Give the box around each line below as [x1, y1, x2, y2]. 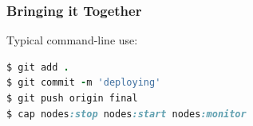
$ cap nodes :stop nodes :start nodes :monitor [6, 108, 247, 120]
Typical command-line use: [6, 32, 138, 48]
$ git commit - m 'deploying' [6, 77, 161, 89]
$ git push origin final [6, 93, 138, 104]
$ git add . [6, 61, 69, 73]
